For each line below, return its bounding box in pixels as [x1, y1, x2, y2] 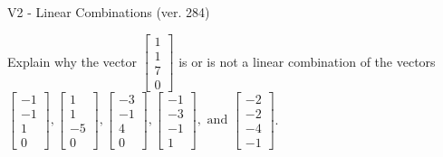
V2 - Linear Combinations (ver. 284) [7, 3, 210, 21]
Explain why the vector [7, 51, 137, 70]
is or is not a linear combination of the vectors [178, 51, 436, 70]
